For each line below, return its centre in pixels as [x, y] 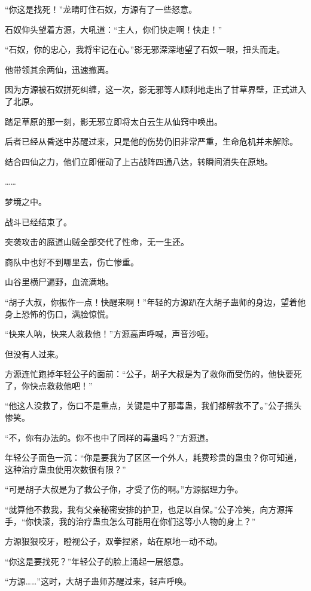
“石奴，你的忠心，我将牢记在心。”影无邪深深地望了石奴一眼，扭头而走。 [145, 49]
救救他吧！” [69, 385]
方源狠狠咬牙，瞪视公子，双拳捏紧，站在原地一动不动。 [114, 541]
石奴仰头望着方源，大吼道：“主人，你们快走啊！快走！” [114, 29]
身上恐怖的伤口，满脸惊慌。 [59, 313]
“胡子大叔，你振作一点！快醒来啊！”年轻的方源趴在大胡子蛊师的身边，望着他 [155, 301]
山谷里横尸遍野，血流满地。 [59, 282]
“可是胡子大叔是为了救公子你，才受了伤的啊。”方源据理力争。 [124, 489]
